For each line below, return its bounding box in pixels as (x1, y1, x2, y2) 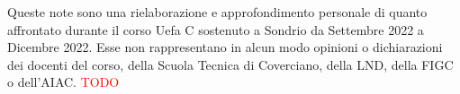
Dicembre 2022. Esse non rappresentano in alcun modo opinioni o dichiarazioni (7, 38, 443, 56)
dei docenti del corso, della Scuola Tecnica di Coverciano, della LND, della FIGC (7, 55, 454, 73)
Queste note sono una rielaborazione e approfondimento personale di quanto (7, 3, 428, 21)
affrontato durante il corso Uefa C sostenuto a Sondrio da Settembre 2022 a (7, 20, 424, 38)
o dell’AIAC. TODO (7, 73, 120, 91)
